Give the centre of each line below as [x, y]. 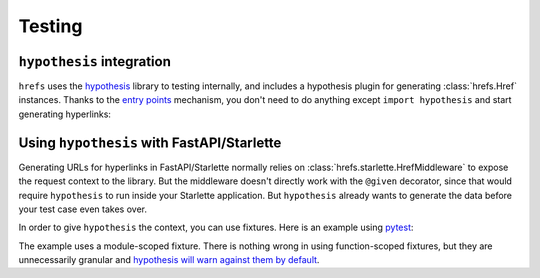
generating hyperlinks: [65, 114]
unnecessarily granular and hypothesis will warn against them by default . [169, 260]
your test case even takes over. [83, 209]
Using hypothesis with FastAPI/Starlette [150, 142]
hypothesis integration [95, 61]
